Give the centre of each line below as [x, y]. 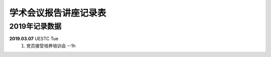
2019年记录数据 [35, 26]
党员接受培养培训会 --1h [51, 46]
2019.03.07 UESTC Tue [34, 39]
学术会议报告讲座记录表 [58, 13]
